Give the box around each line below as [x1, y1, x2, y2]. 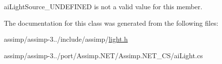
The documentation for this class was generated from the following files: [4, 17, 219, 28]
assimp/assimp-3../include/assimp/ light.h [4, 34, 128, 44]
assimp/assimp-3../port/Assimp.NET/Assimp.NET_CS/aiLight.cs [4, 50, 203, 60]
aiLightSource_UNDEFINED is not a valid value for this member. [4, 1, 203, 11]
